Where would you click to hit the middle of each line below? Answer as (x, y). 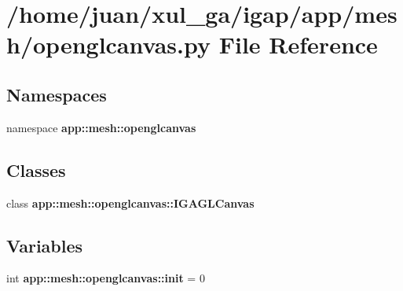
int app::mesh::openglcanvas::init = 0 (106, 278)
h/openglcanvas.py (109, 44)
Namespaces (57, 94)
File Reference (298, 44)
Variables (45, 245)
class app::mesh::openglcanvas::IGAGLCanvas (130, 203)
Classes (36, 169)
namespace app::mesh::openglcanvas (101, 127)
